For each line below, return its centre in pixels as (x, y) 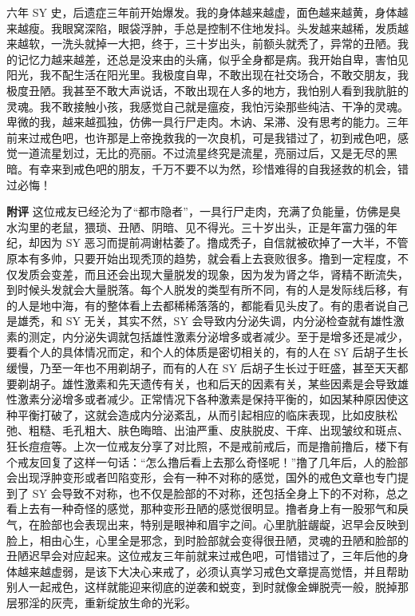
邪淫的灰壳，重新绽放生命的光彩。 (107, 602)
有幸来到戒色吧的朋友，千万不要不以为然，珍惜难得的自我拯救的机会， (213, 168)
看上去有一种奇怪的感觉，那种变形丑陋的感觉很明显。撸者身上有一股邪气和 (202, 509)
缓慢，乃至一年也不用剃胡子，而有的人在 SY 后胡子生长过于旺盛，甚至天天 (202, 368)
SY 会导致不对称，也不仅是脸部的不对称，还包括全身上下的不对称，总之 (220, 493)
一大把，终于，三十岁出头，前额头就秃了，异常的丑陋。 (252, 44)
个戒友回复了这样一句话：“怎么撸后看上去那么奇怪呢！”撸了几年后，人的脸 (202, 461)
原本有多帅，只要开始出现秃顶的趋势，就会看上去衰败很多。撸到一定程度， (202, 258)
